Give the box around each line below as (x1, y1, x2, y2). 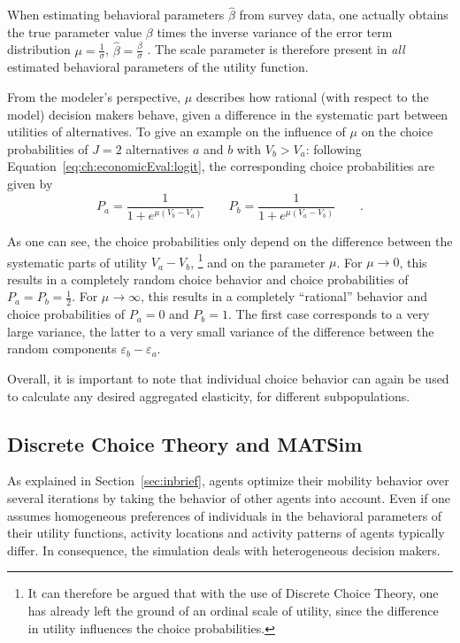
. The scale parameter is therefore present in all (147, 40, 405, 58)
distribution (7, 40, 71, 58)
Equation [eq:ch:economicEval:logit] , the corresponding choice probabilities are (7, 157, 434, 175)
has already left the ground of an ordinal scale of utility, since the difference (27, 601, 439, 620)
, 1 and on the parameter (190, 250, 326, 271)
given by (7, 174, 53, 193)
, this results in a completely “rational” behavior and (141, 287, 427, 306)
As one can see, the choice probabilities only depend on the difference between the (7, 232, 453, 251)
